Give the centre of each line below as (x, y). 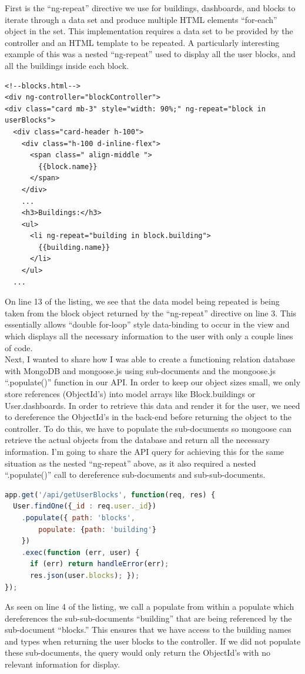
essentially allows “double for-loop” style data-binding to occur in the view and (147, 324)
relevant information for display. (62, 664)
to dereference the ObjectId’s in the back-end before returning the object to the (148, 417)
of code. (19, 347)
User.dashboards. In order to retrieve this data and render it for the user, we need (152, 405)
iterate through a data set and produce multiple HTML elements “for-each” (141, 19)
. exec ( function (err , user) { (81, 552)
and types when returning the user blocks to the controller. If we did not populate (153, 641)
